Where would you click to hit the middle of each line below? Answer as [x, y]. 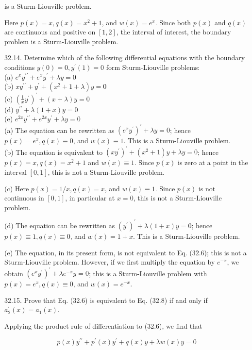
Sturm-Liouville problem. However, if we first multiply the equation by [110, 262]
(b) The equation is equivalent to [54, 152]
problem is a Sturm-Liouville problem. [61, 41]
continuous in [24, 198]
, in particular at [90, 198]
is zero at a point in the [213, 162]
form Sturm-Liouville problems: [153, 67]
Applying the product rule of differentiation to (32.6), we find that [103, 325]
